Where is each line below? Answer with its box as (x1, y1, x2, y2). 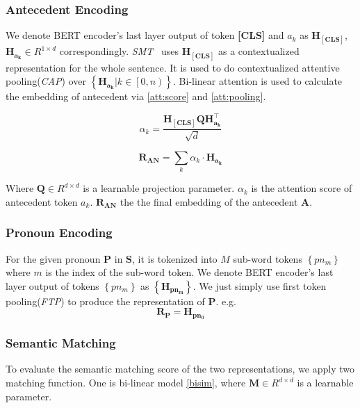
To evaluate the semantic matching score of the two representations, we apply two (6, 361, 355, 376)
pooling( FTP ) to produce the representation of (6, 293, 205, 308)
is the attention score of (251, 181, 352, 195)
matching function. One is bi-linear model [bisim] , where (6, 375, 246, 390)
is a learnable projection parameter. (83, 181, 235, 195)
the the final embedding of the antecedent (120, 194, 298, 209)
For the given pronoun (6, 251, 101, 266)
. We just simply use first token (193, 278, 327, 293)
